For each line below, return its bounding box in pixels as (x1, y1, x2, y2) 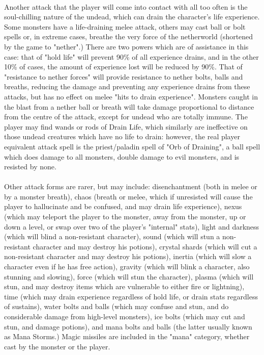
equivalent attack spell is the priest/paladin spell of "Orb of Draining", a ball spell (4, 141, 260, 151)
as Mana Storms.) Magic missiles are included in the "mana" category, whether (4, 331, 250, 342)
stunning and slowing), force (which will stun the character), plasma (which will (4, 271, 254, 282)
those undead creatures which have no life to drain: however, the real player (4, 131, 240, 142)
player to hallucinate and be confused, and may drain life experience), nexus (4, 201, 242, 212)
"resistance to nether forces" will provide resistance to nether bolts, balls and (4, 71, 243, 82)
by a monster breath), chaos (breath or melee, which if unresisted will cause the (4, 191, 253, 201)
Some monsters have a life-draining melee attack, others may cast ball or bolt (4, 21, 246, 32)
